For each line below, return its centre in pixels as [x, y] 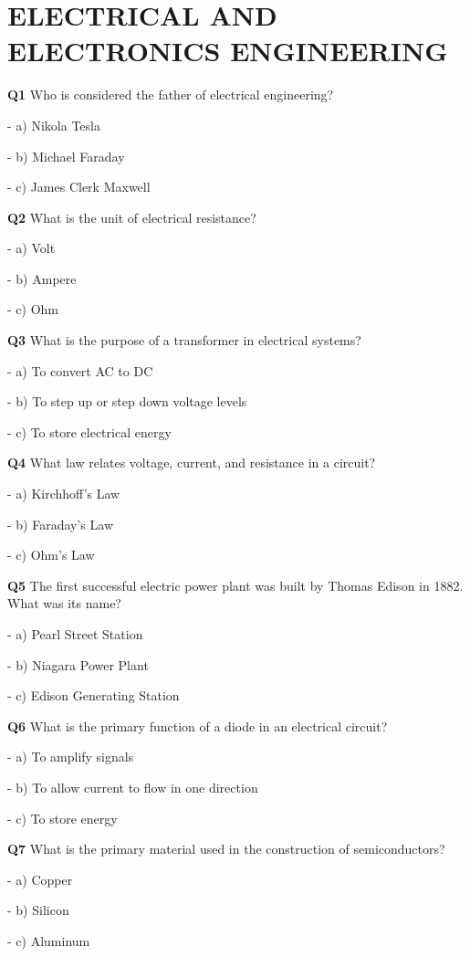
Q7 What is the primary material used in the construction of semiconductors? [226, 849]
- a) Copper [40, 879]
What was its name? [64, 603]
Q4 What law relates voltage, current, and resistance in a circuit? [192, 463]
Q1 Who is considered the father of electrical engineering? [171, 95]
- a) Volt [31, 248]
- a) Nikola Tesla [54, 125]
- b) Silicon [38, 910]
